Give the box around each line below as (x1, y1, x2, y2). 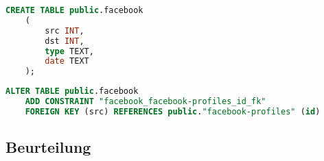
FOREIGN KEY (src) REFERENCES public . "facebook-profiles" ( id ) (25, 106, 321, 116)
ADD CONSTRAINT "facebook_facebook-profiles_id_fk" (25, 97, 266, 106)
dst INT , (45, 36, 84, 46)
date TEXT (45, 56, 89, 66)
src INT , (45, 25, 84, 36)
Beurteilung (5, 136, 91, 158)
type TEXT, (45, 46, 94, 56)
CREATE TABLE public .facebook (5, 5, 143, 15)
